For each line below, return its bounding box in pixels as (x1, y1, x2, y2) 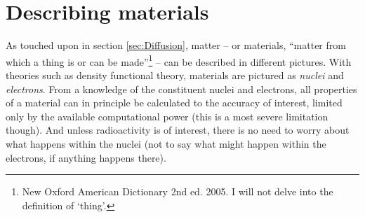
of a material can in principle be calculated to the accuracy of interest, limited (6, 95, 343, 110)
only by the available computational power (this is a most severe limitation (6, 108, 328, 123)
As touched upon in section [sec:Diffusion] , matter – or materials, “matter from (6, 38, 346, 52)
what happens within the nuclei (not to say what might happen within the (6, 136, 326, 150)
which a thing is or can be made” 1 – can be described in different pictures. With (6, 52, 352, 69)
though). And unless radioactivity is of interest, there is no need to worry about (6, 122, 350, 137)
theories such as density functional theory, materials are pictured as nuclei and (6, 67, 344, 82)
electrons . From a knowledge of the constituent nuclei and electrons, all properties (6, 81, 357, 96)
